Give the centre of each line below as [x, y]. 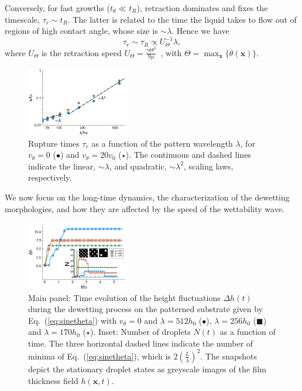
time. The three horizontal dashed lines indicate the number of [141, 343]
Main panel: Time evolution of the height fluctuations [124, 297]
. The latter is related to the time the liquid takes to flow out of [182, 19]
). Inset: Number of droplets [140, 332]
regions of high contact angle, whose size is [81, 31]
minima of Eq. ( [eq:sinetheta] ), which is [99, 356]
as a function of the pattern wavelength [162, 143]
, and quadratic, [138, 166]
